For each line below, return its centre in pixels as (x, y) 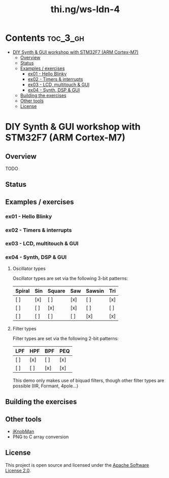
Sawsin (95, 291)
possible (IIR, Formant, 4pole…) (45, 386)
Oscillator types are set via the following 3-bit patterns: (70, 278)
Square (56, 291)
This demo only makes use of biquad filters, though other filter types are (88, 380)
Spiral (22, 291)
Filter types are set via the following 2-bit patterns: (65, 338)
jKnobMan (23, 431)
